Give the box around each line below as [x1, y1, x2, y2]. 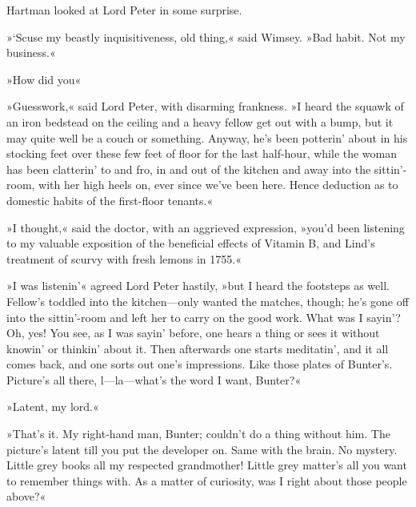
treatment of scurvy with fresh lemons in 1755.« [6, 250, 242, 267]
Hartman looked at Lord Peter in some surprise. [6, 2, 242, 18]
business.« [6, 44, 56, 61]
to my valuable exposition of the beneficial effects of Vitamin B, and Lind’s [6, 235, 375, 251]
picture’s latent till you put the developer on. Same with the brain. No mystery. [6, 441, 398, 457]
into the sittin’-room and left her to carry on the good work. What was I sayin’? [6, 308, 401, 325]
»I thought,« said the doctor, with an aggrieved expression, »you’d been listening [6, 219, 405, 235]
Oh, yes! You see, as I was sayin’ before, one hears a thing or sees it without [6, 324, 380, 341]
